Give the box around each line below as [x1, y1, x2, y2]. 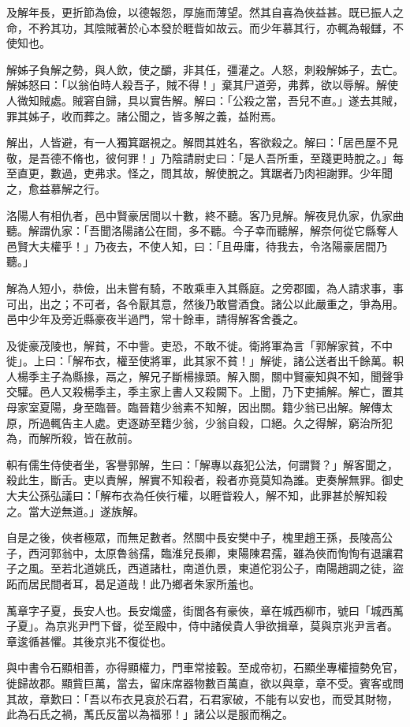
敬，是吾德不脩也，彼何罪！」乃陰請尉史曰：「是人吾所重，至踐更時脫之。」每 [6, 149, 404, 166]
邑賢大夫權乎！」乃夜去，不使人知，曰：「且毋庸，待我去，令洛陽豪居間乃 [6, 237, 387, 254]
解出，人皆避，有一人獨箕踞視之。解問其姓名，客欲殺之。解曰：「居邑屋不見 [6, 134, 398, 151]
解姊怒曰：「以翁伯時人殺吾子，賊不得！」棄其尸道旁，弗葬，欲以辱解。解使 [6, 76, 398, 93]
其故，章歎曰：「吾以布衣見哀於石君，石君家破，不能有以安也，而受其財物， [6, 690, 398, 706]
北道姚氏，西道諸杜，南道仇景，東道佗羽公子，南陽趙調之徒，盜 [72, 560, 404, 576]
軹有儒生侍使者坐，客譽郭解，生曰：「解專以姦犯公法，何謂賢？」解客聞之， [6, 456, 398, 472]
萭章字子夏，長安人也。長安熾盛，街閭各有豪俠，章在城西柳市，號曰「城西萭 [6, 602, 404, 618]
